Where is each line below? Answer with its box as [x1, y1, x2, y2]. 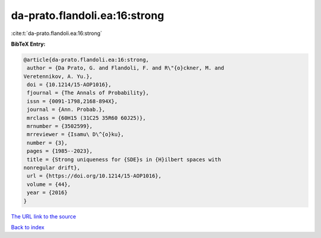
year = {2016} [27, 189, 68, 196]
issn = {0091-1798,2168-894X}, [27, 98, 118, 104]
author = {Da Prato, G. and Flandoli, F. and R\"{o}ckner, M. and [27, 65, 225, 71]
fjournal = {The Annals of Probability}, [27, 90, 149, 96]
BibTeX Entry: [11, 40, 46, 47]
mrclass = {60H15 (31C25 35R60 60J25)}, [27, 115, 146, 121]
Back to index [11, 223, 45, 231]
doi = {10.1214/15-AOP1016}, [27, 81, 112, 88]
